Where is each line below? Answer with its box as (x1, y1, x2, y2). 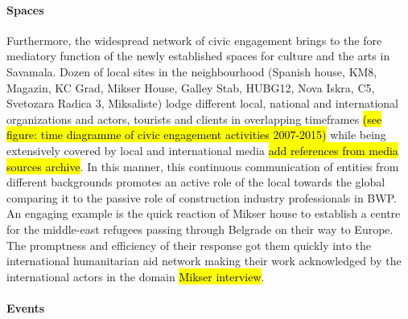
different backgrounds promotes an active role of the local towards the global (6, 174, 385, 190)
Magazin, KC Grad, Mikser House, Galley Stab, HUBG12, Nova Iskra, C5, (6, 79, 375, 96)
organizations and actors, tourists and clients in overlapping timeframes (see (6, 110, 382, 127)
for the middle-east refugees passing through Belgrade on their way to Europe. (6, 220, 394, 237)
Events (6, 299, 45, 316)
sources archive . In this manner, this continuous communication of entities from (6, 157, 399, 174)
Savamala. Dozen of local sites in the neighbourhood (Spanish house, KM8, (6, 63, 377, 80)
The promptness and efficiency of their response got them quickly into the (6, 236, 372, 253)
